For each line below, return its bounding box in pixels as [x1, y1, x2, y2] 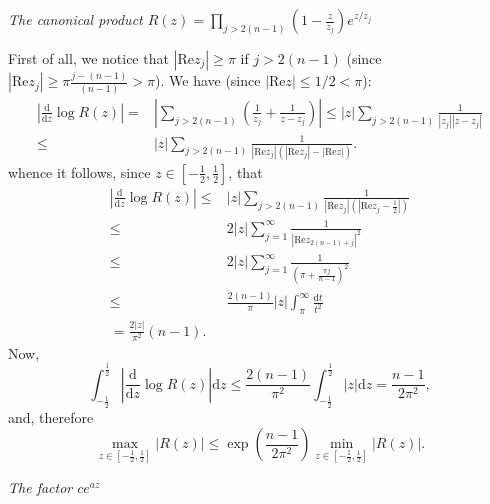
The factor [8, 476, 73, 497]
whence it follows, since [8, 161, 151, 182]
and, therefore [8, 406, 94, 427]
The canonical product [8, 9, 143, 29]
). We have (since [155, 70, 261, 91]
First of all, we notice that [8, 48, 169, 68]
